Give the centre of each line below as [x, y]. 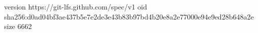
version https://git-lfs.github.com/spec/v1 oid [76, 6]
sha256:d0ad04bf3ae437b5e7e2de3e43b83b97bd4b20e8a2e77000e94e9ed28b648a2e [129, 16]
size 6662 [18, 26]
